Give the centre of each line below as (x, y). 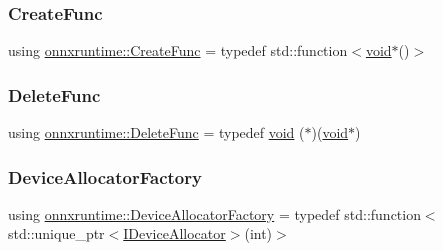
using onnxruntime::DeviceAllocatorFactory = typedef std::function (214, 213)
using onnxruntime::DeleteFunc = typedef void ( (156, 132)
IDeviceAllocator (174, 233)
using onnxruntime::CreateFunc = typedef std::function (178, 50)
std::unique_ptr (56, 233)
